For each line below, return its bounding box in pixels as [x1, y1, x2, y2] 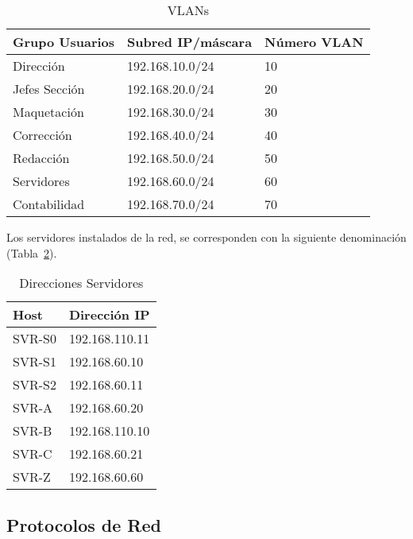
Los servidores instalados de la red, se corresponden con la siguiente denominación [6, 229, 407, 245]
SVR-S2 [13, 375, 56, 394]
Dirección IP [68, 305, 150, 324]
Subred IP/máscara [127, 33, 253, 51]
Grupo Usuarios [13, 33, 115, 51]
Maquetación [13, 103, 84, 121]
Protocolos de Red [6, 512, 161, 537]
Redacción [13, 149, 70, 167]
